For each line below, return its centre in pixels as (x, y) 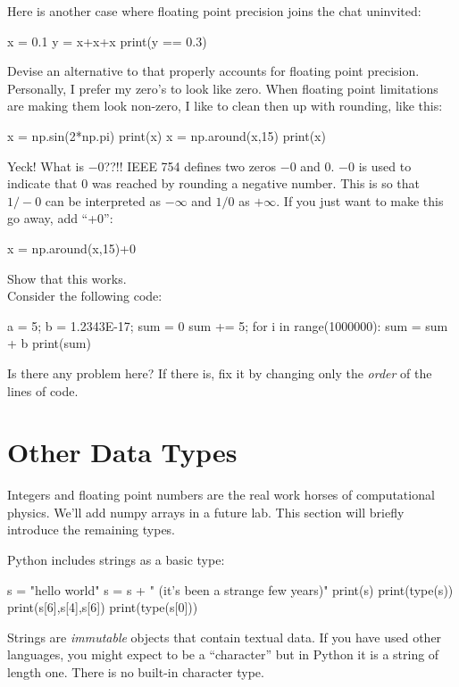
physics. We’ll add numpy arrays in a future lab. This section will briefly (206, 512)
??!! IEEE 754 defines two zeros (190, 166)
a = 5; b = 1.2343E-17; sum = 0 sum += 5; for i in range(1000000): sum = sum (228, 325)
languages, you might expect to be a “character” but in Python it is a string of (223, 654)
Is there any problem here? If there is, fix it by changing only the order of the (220, 372)
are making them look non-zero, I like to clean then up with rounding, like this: (225, 106)
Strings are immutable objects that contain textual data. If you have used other (225, 637)
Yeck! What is (46, 166)
